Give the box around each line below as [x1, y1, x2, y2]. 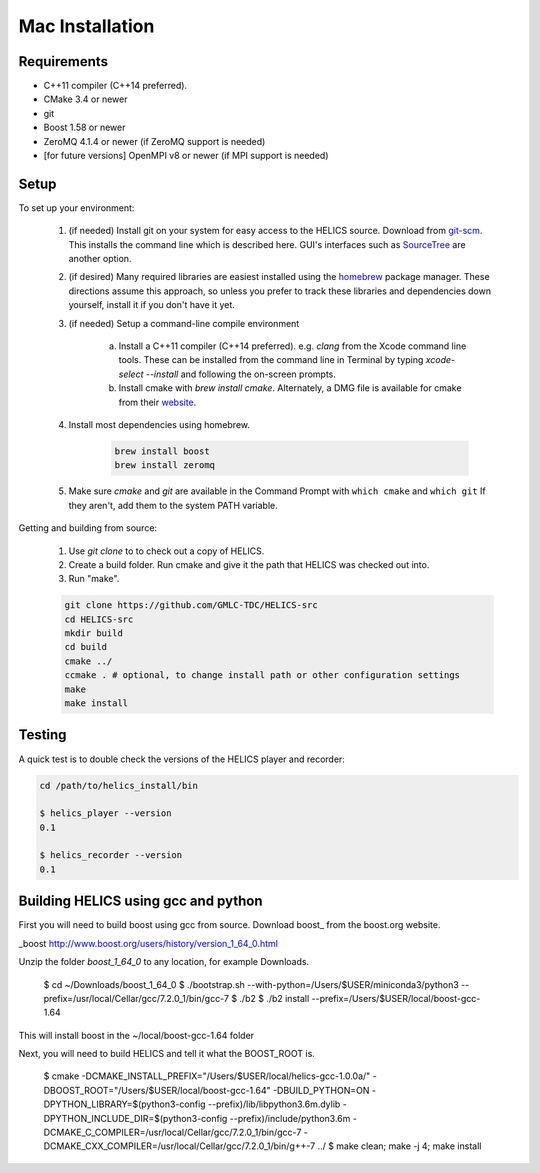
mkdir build [64, 628, 124, 639]
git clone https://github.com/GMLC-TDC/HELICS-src [64, 600, 319, 611]
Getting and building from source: [18, 522, 158, 534]
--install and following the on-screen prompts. [145, 368, 337, 380]
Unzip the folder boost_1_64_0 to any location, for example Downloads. [18, 956, 310, 968]
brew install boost [114, 445, 210, 457]
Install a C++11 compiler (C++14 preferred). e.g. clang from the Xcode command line [118, 340, 467, 352]
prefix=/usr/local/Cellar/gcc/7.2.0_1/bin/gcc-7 [43, 992, 230, 1004]
